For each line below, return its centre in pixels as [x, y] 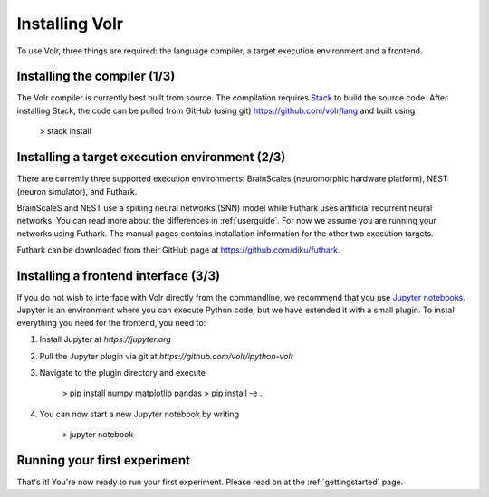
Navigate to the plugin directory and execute [122, 372]
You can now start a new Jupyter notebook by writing [139, 414]
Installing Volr [70, 24]
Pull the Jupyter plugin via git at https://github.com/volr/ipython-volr [167, 356]
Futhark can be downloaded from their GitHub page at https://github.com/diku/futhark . [178, 250]
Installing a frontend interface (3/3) [119, 276]
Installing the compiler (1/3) [96, 76]
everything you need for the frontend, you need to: [111, 322]
